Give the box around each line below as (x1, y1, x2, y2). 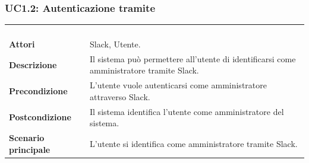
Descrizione (9, 58, 57, 71)
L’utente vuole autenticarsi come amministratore (90, 79, 267, 91)
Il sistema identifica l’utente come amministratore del (90, 105, 284, 117)
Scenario (9, 132, 45, 144)
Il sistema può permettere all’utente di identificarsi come (90, 52, 296, 65)
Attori (9, 37, 35, 50)
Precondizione (9, 85, 68, 97)
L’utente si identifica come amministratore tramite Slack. (90, 137, 298, 149)
